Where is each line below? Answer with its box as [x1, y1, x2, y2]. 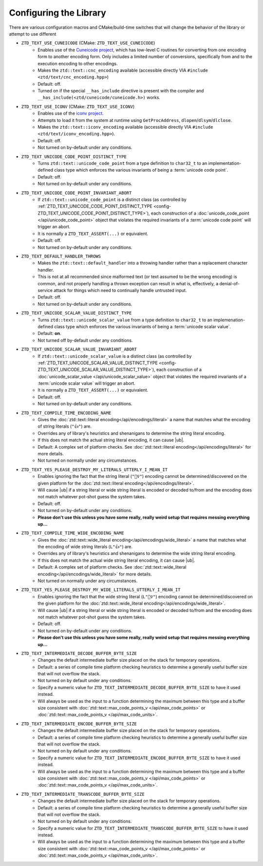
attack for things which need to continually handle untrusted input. [54, 288, 187, 293]
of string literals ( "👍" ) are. [38, 423, 92, 429]
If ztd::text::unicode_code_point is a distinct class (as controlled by [38, 197, 187, 202]
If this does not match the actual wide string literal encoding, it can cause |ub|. [38, 557, 195, 563]
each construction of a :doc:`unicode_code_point [151, 210, 249, 216]
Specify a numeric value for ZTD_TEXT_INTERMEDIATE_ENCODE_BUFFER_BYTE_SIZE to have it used [38, 755, 241, 761]
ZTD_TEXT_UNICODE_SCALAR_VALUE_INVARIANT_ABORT [21, 347, 137, 352]
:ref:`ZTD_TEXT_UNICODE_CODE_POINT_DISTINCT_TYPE [38, 203, 153, 209]
